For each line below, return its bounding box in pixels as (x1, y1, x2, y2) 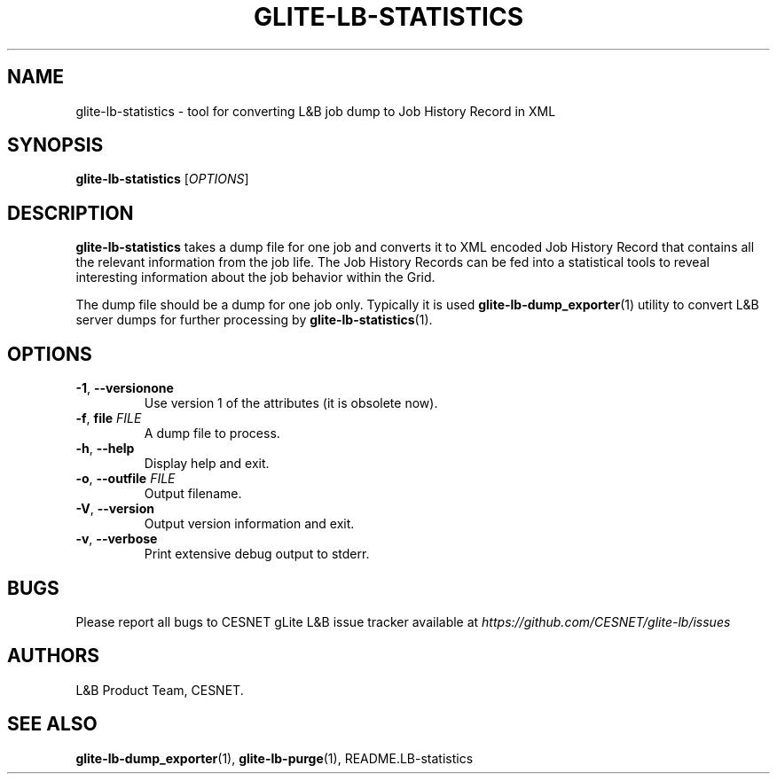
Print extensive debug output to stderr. (144, 546, 370, 562)
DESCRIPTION (7, 201, 134, 224)
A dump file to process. (144, 426, 280, 441)
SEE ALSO (7, 713, 98, 736)
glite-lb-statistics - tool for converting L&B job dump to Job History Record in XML (75, 103, 556, 119)
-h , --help (75, 441, 135, 457)
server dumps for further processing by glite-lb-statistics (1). (75, 312, 433, 328)
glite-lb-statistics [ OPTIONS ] (75, 171, 249, 187)
